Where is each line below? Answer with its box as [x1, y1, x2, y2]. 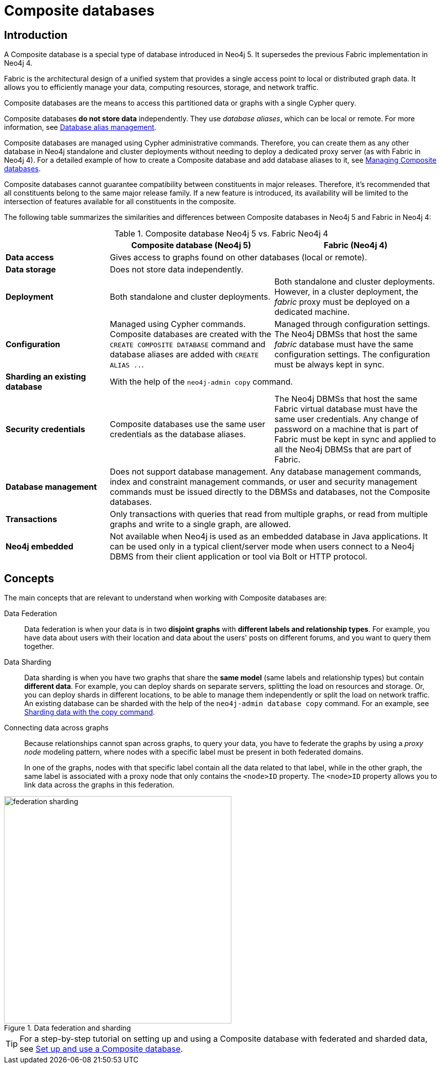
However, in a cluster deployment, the [274, 287, 418, 297]
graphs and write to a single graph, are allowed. [110, 519, 291, 530]
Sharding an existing [6, 372, 86, 382]
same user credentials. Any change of [274, 414, 419, 425]
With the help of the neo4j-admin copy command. [110, 377, 293, 387]
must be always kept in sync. [274, 359, 384, 370]
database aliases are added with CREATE [110, 349, 259, 360]
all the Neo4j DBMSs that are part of [274, 444, 412, 455]
